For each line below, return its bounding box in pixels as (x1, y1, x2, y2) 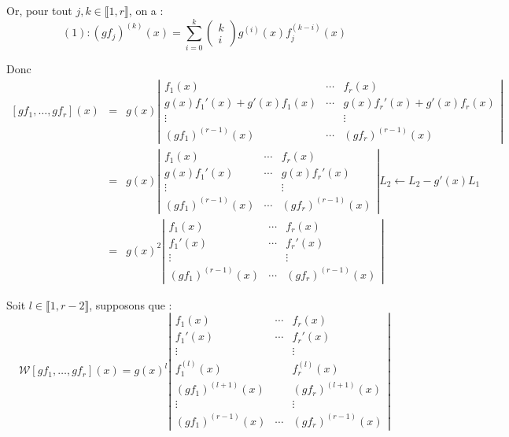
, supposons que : (89, 296, 172, 313)
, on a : (128, 2, 164, 18)
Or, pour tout (6, 2, 72, 18)
